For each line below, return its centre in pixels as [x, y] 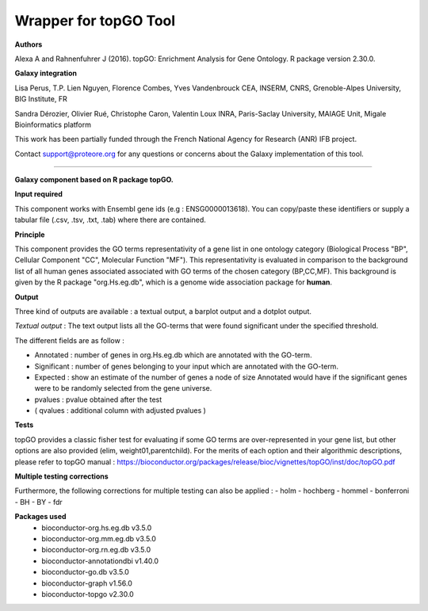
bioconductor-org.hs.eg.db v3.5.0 [97, 528]
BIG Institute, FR [41, 99]
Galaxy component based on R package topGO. [94, 180]
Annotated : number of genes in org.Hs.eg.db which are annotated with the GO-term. [173, 355]
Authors [29, 44]
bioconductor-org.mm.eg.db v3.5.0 [99, 538]
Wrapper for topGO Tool [95, 21]
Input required [39, 194]
